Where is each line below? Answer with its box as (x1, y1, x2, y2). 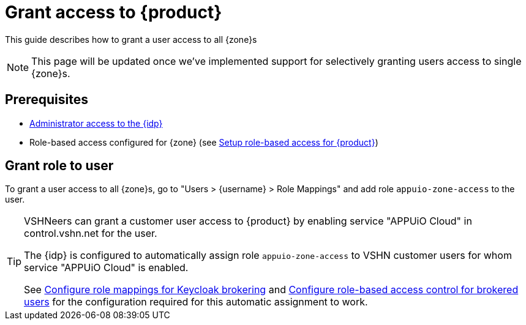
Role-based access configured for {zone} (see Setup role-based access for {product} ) (29, 136, 378, 148)
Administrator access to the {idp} (29, 118, 163, 129)
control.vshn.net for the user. (24, 227, 157, 240)
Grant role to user (5, 158, 114, 174)
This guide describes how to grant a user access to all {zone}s (5, 34, 257, 45)
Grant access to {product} (5, 2, 222, 23)
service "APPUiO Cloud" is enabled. (24, 261, 189, 274)
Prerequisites (5, 92, 88, 108)
